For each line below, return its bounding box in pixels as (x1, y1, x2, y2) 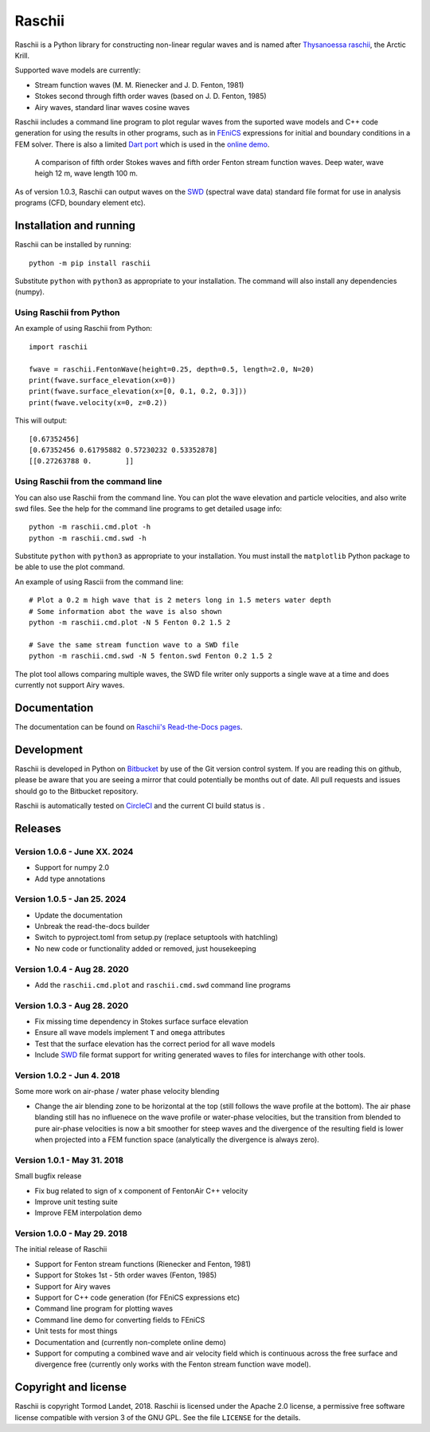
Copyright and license (14, 1380, 127, 1395)
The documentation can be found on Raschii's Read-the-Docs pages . (14, 722, 243, 731)
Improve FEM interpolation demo (34, 1208, 143, 1218)
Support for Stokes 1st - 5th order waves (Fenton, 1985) (34, 1270, 217, 1280)
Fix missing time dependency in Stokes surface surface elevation (34, 1017, 248, 1026)
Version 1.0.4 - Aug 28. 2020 (14, 963, 129, 974)
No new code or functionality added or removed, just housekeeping (34, 943, 256, 953)
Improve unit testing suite (34, 1197, 119, 1206)
